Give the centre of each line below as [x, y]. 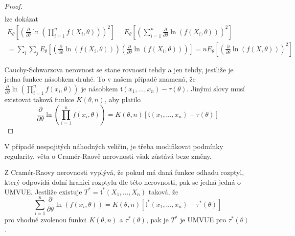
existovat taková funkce [39, 99]
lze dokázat [21, 19]
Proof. [13, 6]
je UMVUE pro [203, 220]
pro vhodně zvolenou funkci [46, 220]
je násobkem [99, 88]
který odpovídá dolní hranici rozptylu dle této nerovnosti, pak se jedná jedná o [123, 182]
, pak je [157, 220]
